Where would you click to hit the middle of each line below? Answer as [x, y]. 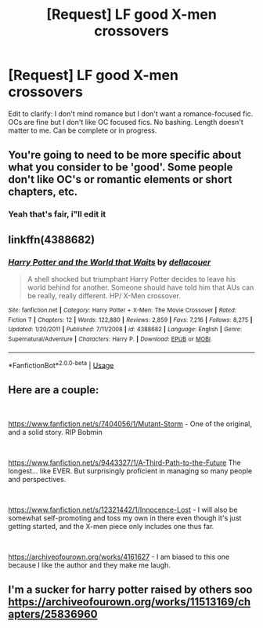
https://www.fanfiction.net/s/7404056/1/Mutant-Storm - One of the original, [130, 424]
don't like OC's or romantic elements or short [120, 179]
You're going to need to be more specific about [125, 155]
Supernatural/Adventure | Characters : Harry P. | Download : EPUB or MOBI [110, 339]
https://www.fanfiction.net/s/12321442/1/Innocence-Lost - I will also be [123, 510]
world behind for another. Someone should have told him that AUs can [141, 287]
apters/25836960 [53, 614]
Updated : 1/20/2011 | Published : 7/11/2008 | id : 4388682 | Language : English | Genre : [125, 330]
